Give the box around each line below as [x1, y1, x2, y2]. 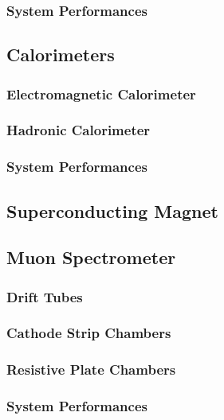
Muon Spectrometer [6, 245, 176, 270]
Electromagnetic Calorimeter [6, 84, 196, 103]
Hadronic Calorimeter [6, 120, 151, 140]
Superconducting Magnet [6, 198, 218, 223]
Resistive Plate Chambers [6, 360, 176, 379]
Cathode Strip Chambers [6, 323, 171, 343]
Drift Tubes [6, 286, 83, 306]
